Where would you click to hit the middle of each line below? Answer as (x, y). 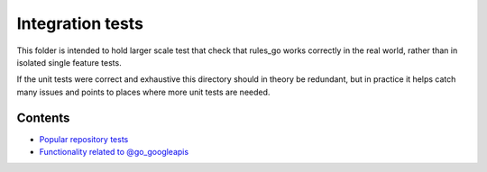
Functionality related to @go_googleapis (114, 152)
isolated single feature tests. (69, 62)
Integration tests (80, 23)
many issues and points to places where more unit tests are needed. (143, 92)
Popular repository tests (84, 139)
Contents (43, 118)
